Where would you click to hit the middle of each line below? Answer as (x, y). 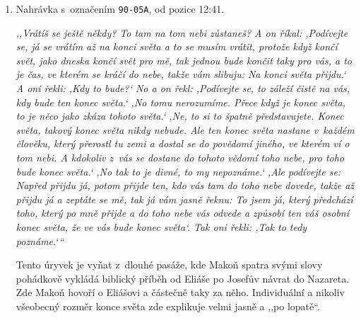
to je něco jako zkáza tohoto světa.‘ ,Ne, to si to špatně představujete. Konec (180, 116)
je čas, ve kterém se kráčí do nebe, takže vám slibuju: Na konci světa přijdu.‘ (181, 74)
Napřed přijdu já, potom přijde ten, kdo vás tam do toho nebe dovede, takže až (185, 185)
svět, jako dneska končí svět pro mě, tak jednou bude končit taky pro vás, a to (184, 60)
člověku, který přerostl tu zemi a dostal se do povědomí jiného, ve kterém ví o (183, 143)
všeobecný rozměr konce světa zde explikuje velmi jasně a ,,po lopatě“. (168, 306)
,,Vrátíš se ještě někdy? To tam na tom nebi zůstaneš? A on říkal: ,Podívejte (182, 32)
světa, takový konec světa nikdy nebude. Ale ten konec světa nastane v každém (185, 129)
